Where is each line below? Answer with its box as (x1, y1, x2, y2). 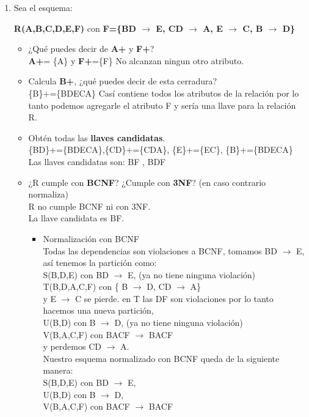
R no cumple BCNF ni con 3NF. (28, 199, 151, 212)
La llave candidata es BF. (28, 212, 125, 224)
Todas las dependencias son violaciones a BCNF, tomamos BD (43, 244, 277, 257)
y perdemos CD (43, 340, 101, 353)
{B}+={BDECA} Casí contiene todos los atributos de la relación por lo (28, 86, 299, 99)
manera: (43, 364, 73, 377)
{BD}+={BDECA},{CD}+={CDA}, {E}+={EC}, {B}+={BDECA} (28, 143, 293, 156)
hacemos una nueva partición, (43, 304, 154, 317)
